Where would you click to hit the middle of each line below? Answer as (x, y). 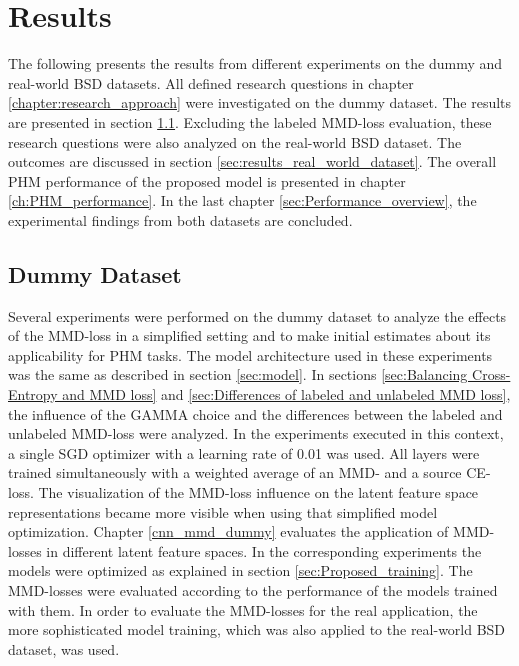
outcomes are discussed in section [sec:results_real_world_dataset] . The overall (252, 161)
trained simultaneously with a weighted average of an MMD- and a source (235, 472)
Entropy (33, 394)
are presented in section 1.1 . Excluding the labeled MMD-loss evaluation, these (250, 121)
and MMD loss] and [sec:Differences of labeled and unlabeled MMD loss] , (286, 394)
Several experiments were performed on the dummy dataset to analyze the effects (257, 315)
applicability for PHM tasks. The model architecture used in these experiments (250, 354)
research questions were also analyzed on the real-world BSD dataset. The (235, 141)
